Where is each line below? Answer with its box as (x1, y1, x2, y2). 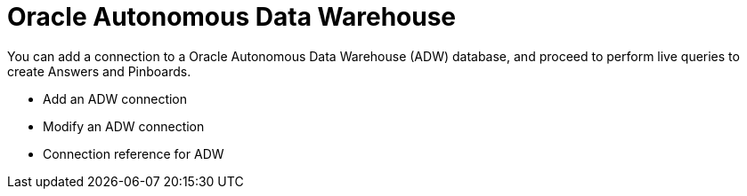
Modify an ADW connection (43, 118, 205, 134)
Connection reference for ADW (43, 145, 224, 161)
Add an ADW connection (43, 90, 188, 106)
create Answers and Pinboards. (7, 63, 191, 79)
